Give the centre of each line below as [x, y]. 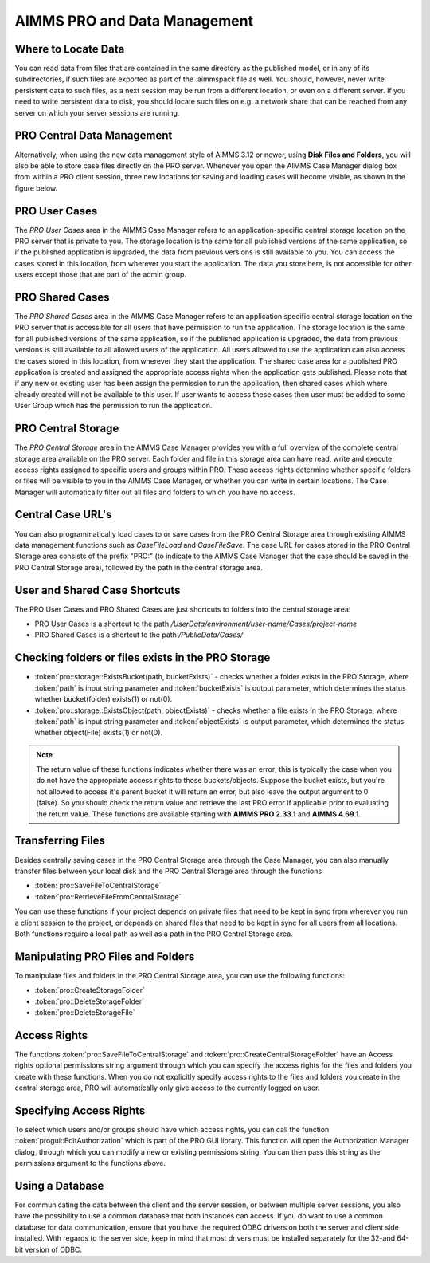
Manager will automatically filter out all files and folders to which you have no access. [155, 492]
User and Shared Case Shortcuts [98, 590]
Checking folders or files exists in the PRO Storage [143, 658]
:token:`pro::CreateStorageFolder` [90, 990]
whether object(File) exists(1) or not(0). [99, 733]
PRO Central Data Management [94, 136]
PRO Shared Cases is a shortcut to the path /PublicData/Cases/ [139, 635]
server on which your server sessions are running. [97, 112]
